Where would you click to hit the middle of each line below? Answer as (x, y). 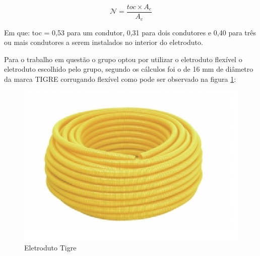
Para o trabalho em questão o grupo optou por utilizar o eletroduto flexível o (123, 59)
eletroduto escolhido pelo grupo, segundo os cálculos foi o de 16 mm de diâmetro (129, 69)
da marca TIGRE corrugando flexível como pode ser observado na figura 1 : (120, 79)
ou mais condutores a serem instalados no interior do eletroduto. (104, 42)
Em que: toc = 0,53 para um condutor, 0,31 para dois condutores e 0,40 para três (130, 32)
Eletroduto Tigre (50, 248)
